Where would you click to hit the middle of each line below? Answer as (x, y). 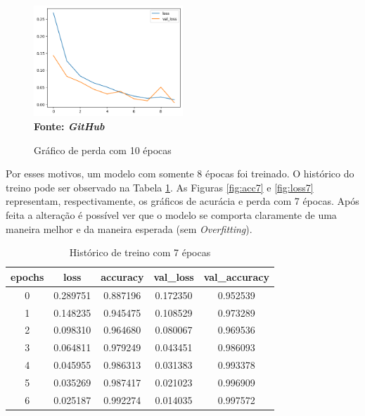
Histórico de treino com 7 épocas (140, 252)
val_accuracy (236, 276)
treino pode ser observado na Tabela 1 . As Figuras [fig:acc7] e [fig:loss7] (160, 187)
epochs (27, 276)
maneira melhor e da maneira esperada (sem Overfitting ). (129, 228)
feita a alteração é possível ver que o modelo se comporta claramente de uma (171, 215)
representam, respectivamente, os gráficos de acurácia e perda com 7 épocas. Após (182, 201)
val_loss (174, 276)
